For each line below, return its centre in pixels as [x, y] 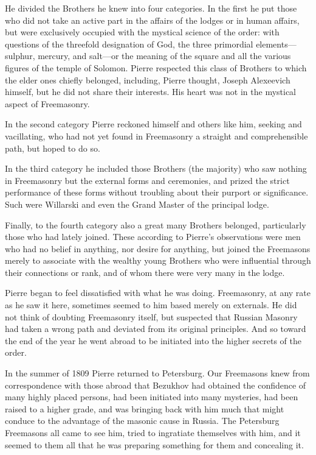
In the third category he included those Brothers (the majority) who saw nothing [156, 168]
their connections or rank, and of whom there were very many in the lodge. [145, 272]
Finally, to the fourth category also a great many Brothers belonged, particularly [156, 224]
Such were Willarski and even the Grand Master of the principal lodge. [137, 204]
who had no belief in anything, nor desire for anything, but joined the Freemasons [158, 248]
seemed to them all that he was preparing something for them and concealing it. [154, 444]
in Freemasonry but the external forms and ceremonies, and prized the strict [147, 180]
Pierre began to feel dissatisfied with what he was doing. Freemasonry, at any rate [158, 293]
